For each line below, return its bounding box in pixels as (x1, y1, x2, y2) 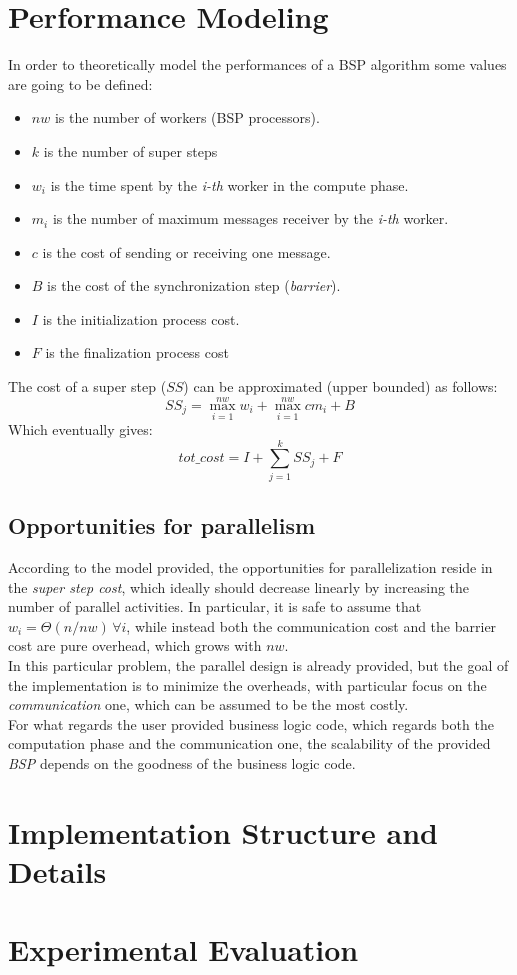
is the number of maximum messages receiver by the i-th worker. (52, 208, 449, 229)
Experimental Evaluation (8, 929, 359, 970)
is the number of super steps (43, 140, 218, 161)
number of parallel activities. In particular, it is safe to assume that (8, 596, 422, 617)
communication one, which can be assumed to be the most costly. (8, 694, 409, 715)
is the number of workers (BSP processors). (54, 107, 320, 128)
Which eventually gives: (8, 419, 153, 440)
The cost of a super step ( (8, 376, 167, 397)
